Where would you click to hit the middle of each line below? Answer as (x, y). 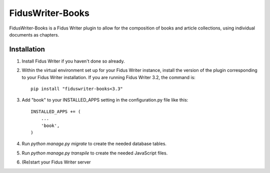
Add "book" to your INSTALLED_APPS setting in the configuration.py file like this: (105, 100)
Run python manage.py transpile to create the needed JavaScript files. (95, 153)
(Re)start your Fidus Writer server (56, 162)
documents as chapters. (34, 34)
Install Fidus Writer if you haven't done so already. (73, 61)
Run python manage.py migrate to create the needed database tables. (94, 144)
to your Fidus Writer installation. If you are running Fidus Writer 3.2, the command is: (109, 77)
